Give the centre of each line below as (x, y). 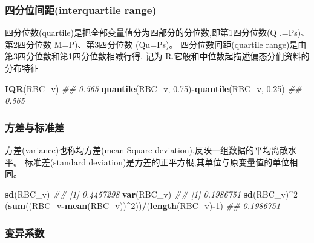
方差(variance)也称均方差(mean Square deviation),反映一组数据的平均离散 (146, 150)
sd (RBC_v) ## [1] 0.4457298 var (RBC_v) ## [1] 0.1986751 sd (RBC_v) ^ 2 (151, 194)
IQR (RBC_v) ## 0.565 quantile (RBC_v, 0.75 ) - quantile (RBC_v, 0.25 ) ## (153, 88)
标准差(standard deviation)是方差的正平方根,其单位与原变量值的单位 (157, 161)
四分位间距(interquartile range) (81, 9)
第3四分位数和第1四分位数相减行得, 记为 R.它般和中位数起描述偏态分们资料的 (157, 56)
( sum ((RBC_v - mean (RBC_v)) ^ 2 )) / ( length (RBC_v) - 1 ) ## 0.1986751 (143, 206)
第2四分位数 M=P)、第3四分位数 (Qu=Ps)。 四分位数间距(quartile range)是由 (156, 44)
